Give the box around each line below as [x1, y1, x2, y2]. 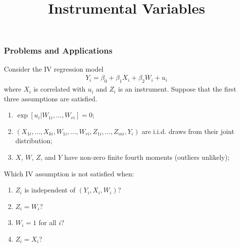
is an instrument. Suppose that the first [118, 84, 237, 94]
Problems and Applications [4, 44, 112, 57]
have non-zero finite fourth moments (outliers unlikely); [64, 152, 230, 162]
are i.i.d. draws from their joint [142, 126, 235, 136]
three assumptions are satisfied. [4, 93, 97, 103]
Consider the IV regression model [4, 63, 104, 74]
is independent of [24, 185, 75, 195]
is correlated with [33, 84, 86, 94]
